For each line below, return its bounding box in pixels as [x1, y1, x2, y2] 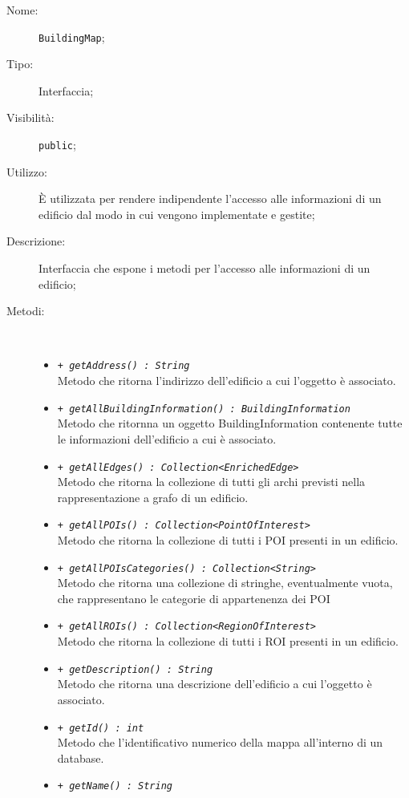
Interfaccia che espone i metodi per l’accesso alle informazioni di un [38, 260, 371, 277]
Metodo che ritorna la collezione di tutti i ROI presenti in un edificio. [57, 633, 399, 650]
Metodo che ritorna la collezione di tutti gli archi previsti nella [57, 473, 366, 490]
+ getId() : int [57, 722, 144, 734]
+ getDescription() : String [57, 663, 213, 675]
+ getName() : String [57, 780, 172, 792]
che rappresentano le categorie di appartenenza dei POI [57, 589, 330, 606]
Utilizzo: [6, 163, 47, 180]
